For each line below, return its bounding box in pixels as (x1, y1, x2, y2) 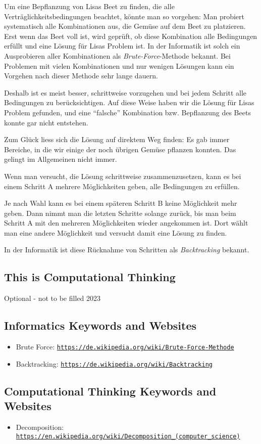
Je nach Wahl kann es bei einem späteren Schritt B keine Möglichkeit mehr (4, 198, 237, 208)
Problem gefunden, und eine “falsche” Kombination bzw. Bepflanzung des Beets (4, 107, 251, 117)
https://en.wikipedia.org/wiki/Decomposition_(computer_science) (16, 432, 240, 440)
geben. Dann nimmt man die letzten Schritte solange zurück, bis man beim (4, 207, 236, 218)
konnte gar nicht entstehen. (4, 117, 88, 127)
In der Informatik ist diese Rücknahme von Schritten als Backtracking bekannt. (4, 244, 249, 255)
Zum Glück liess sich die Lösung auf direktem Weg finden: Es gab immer (4, 134, 230, 145)
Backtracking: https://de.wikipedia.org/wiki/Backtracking (16, 358, 213, 369)
